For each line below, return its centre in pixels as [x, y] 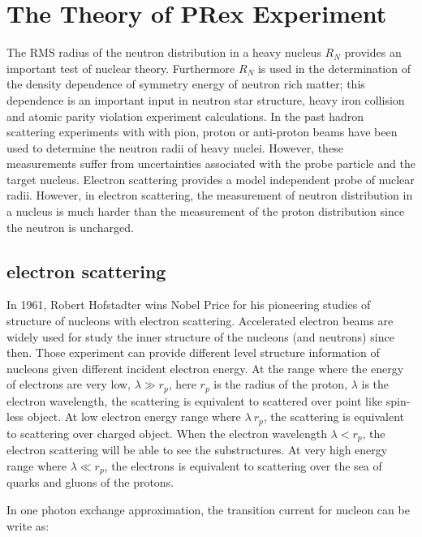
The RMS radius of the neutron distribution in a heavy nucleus [164, 52]
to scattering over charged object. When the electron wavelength [167, 433]
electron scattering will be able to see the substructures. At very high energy [197, 450]
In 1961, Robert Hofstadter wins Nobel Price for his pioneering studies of [189, 305]
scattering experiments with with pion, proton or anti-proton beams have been [202, 132]
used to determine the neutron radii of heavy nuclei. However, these [175, 147]
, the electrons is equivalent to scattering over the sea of [243, 465]
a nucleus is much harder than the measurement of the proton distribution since [206, 211]
